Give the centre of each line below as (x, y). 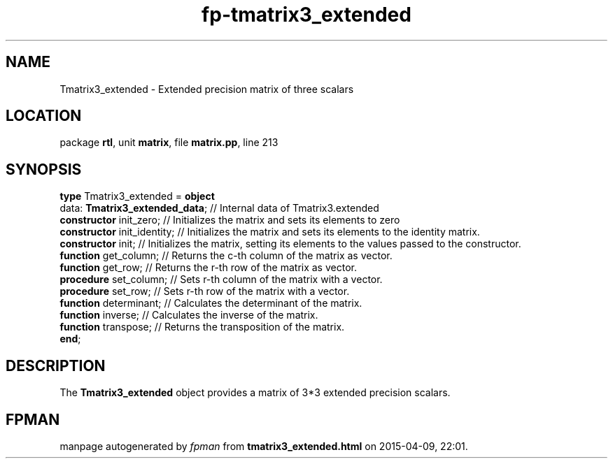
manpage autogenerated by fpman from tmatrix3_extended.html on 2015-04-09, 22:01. (264, 446)
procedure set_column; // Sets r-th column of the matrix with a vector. (221, 280)
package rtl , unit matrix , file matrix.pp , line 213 (169, 143)
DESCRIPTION (56, 365)
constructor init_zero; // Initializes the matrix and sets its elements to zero (230, 220)
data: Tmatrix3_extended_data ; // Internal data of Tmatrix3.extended (219, 208)
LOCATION (44, 116)
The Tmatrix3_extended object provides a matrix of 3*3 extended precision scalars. (255, 393)
